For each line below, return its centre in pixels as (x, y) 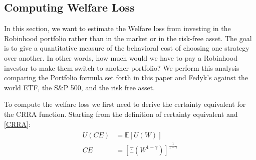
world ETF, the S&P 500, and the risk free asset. (80, 87)
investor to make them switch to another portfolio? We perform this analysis (122, 67)
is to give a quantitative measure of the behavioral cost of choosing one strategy (127, 48)
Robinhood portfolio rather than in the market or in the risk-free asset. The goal (128, 38)
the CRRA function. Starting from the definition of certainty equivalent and (121, 114)
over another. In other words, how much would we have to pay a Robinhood (121, 57)
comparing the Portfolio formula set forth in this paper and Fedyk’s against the (126, 77)
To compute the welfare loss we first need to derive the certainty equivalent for (125, 104)
